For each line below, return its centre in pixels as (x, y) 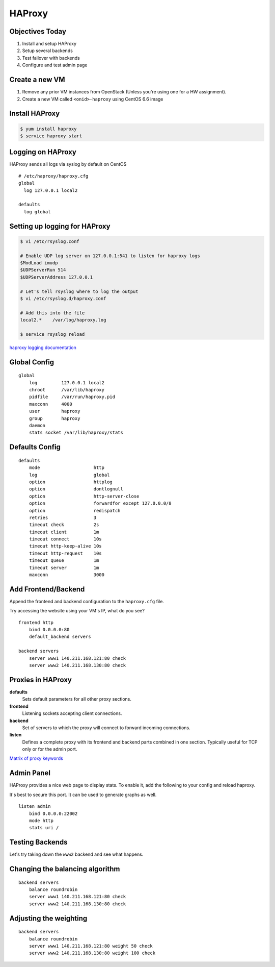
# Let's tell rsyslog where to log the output (79, 291)
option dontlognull (76, 489)
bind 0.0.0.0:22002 (53, 813)
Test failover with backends (51, 58)
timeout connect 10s (65, 539)
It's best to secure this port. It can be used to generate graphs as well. (83, 795)
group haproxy (54, 418)
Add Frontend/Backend (47, 589)
